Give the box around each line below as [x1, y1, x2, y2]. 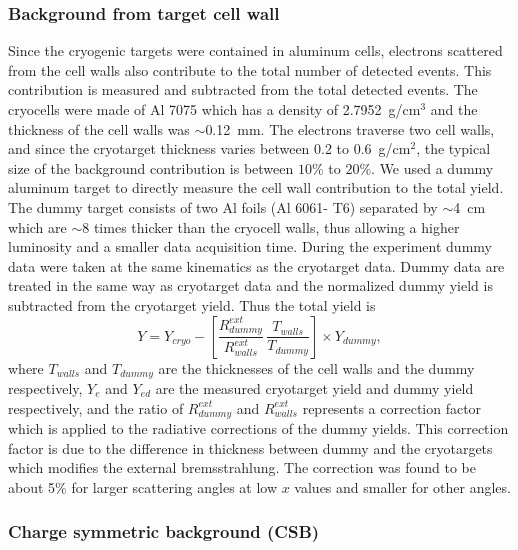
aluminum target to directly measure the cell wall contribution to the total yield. [8, 177, 504, 198]
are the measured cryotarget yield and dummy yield [155, 377, 474, 398]
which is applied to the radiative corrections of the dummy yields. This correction [8, 418, 509, 439]
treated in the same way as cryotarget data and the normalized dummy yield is [8, 275, 493, 296]
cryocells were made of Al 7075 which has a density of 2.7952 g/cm [8, 99, 421, 119]
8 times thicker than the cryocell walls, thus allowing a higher [82, 216, 460, 237]
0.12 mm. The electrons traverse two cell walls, [205, 118, 495, 139]
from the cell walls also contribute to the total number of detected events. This [8, 59, 492, 80]
